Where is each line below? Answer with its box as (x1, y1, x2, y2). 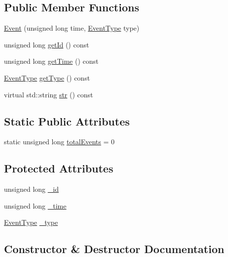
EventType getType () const (4, 72, 90, 83)
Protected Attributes (4, 161, 114, 176)
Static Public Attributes (4, 113, 130, 128)
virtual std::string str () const (4, 89, 93, 99)
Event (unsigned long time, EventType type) (4, 23, 140, 33)
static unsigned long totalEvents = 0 (4, 136, 115, 147)
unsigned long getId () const (4, 39, 89, 49)
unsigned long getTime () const (4, 56, 99, 66)
